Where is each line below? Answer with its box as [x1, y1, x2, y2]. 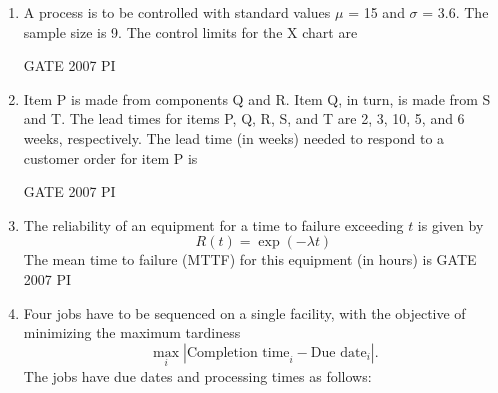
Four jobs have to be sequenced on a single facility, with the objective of [23, 302, 466, 323]
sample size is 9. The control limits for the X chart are [23, 21, 358, 42]
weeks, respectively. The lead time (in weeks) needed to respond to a [23, 127, 445, 148]
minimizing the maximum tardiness [23, 322, 241, 343]
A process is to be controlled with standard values [23, 2, 331, 22]
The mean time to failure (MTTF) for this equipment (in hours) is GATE [23, 249, 477, 270]
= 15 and [348, 2, 405, 22]
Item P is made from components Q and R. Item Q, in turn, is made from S [23, 88, 491, 109]
